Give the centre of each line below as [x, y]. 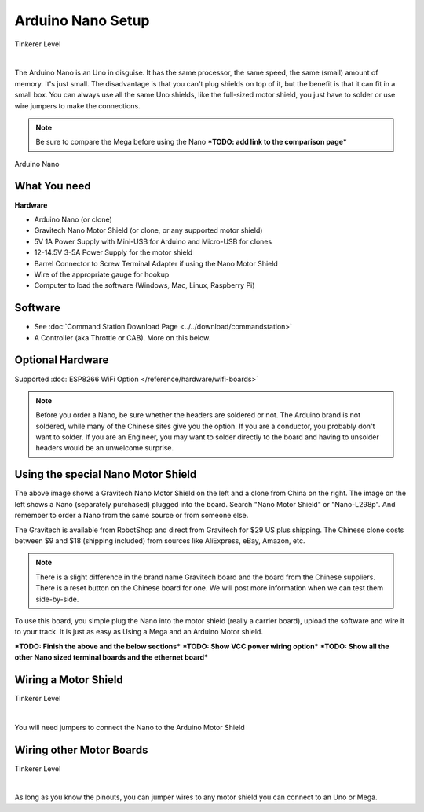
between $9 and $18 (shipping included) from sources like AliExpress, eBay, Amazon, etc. [160, 540]
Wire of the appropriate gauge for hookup [102, 274]
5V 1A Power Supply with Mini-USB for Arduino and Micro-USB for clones [153, 241]
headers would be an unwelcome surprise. [105, 448]
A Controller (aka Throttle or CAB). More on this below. [122, 337]
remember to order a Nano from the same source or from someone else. [132, 516]
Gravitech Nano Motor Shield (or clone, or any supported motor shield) [148, 230]
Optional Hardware [62, 360]
